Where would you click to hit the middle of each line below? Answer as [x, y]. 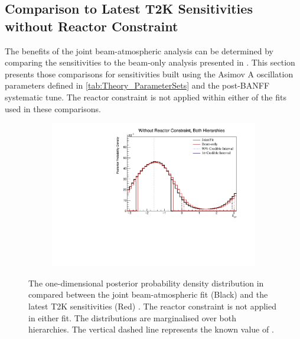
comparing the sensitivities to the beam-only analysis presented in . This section [150, 62]
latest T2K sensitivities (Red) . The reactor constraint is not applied [152, 306]
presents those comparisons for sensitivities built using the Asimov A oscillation [149, 74]
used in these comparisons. [53, 108]
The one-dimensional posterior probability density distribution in [146, 283]
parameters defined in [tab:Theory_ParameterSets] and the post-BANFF [137, 85]
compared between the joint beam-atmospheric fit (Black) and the [148, 294]
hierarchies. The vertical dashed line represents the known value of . [151, 329]
